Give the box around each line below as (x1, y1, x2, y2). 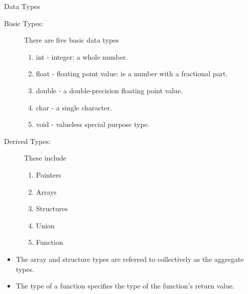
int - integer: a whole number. (36, 51, 128, 62)
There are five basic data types (24, 35, 119, 45)
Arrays (36, 186, 57, 197)
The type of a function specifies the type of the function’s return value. (16, 280, 234, 291)
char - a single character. (36, 102, 112, 112)
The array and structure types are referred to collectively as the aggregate (16, 253, 244, 264)
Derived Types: (4, 135, 51, 146)
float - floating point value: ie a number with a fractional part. (36, 68, 228, 79)
